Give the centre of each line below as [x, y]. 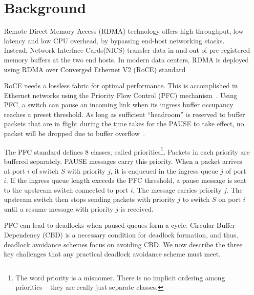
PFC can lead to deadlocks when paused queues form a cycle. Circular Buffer [120, 225]
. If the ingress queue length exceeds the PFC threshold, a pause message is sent [126, 180]
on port [230, 199]
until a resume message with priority [59, 208]
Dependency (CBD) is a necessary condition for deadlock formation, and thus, [121, 235]
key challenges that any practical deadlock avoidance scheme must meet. [112, 254]
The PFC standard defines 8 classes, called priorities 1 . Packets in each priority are [127, 151]
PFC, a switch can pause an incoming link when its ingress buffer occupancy [119, 105]
